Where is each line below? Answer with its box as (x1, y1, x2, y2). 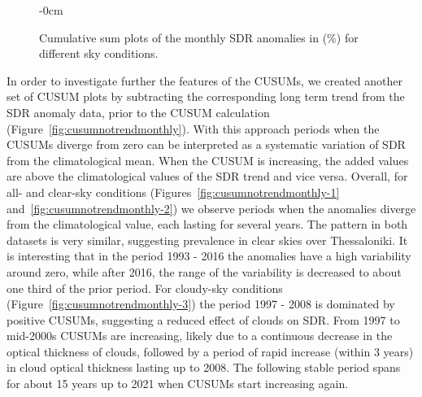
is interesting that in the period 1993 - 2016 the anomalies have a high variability (7, 247, 411, 264)
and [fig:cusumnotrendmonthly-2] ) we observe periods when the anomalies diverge (7, 199, 416, 216)
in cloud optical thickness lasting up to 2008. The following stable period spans (7, 359, 401, 376)
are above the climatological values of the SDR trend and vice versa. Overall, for (7, 168, 408, 185)
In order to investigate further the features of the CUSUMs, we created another (7, 72, 402, 89)
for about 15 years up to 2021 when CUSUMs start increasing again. (7, 375, 349, 392)
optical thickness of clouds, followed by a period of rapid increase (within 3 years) (7, 342, 414, 360)
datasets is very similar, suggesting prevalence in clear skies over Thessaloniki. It (7, 231, 408, 248)
